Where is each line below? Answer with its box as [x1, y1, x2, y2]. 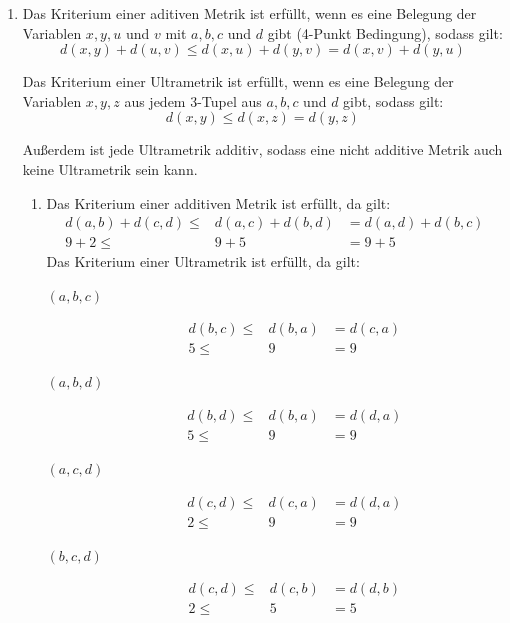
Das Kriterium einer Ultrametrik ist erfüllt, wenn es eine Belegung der [22, 71, 454, 92]
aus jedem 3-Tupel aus [124, 90, 262, 111]
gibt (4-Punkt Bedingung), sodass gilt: [267, 22, 503, 43]
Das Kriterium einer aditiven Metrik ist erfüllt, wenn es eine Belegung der [22, 3, 477, 23]
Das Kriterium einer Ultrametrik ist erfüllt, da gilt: [46, 251, 360, 272]
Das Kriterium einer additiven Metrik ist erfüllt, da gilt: [46, 192, 391, 213]
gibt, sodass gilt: [343, 90, 444, 111]
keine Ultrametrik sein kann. [22, 158, 198, 179]
